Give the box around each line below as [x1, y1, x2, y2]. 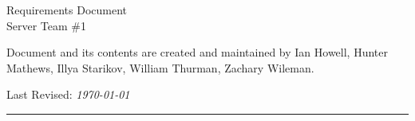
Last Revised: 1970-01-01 [6, 86, 130, 103]
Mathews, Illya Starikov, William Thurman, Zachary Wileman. [6, 59, 314, 76]
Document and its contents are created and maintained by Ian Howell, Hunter [6, 44, 389, 60]
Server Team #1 [6, 17, 87, 33]
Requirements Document [6, 2, 127, 18]
